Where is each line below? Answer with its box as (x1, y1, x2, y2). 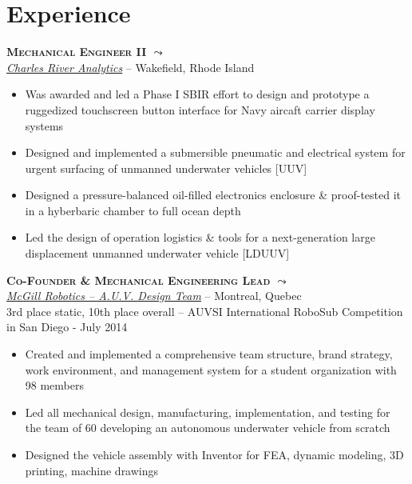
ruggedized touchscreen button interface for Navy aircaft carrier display (25, 101, 375, 118)
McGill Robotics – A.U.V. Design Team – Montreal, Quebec (6, 287, 302, 304)
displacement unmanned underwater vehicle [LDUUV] (25, 245, 290, 262)
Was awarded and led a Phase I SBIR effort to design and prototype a (25, 86, 370, 102)
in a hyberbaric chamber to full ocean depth (25, 202, 241, 218)
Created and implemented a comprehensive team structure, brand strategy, (25, 346, 393, 362)
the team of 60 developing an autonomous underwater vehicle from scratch (25, 419, 390, 436)
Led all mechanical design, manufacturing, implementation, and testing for (25, 403, 390, 420)
